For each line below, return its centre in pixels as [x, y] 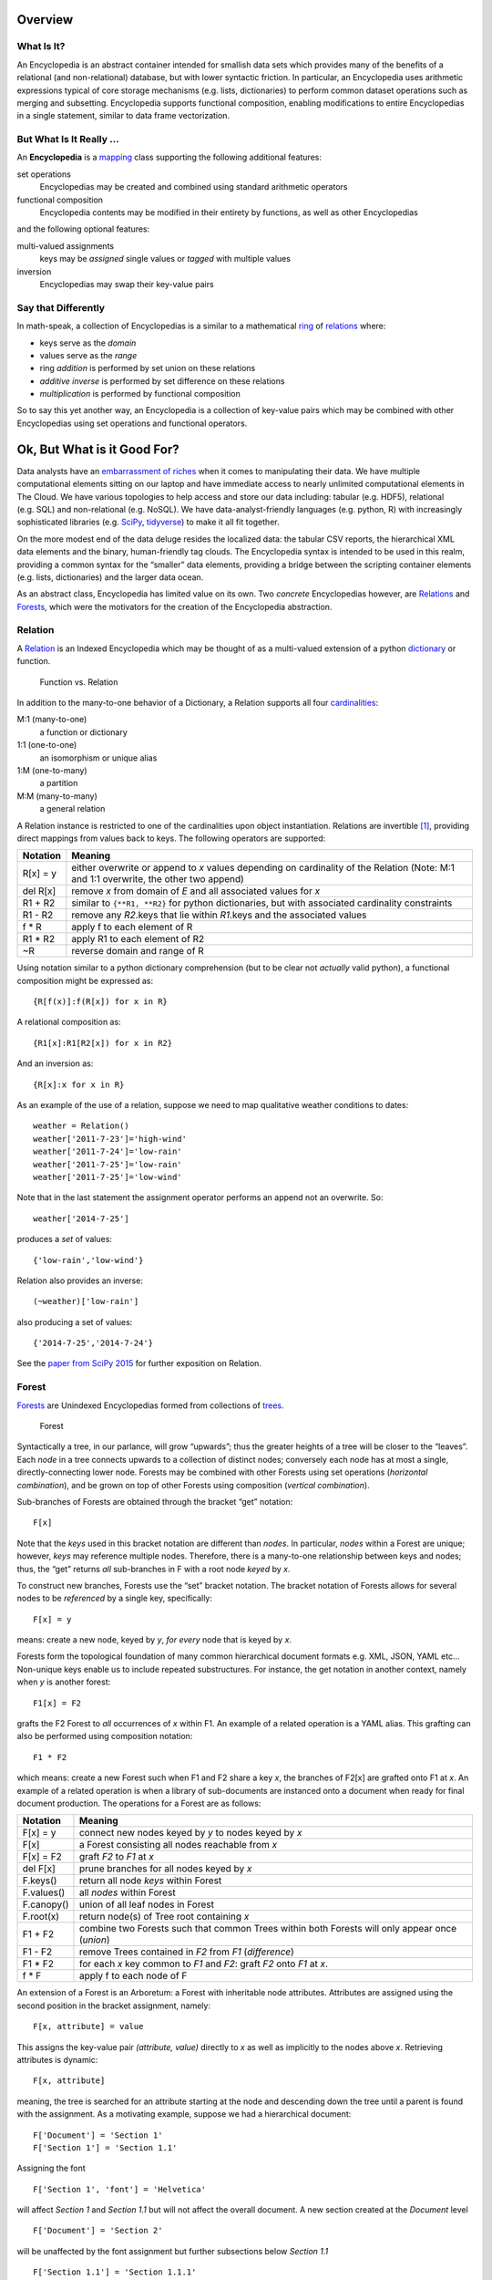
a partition [59, 783]
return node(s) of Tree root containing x [164, 1917]
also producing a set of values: [75, 1321]
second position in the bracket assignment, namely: [114, 2005]
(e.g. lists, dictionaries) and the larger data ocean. [110, 577]
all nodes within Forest [128, 1892]
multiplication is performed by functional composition [140, 394]
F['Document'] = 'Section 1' [98, 2135]
